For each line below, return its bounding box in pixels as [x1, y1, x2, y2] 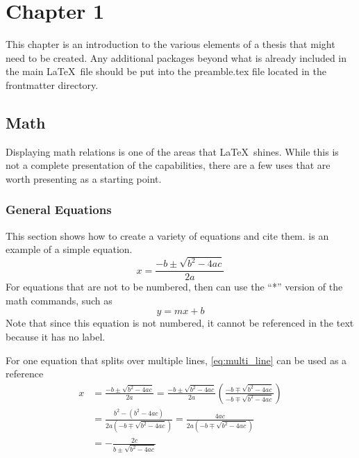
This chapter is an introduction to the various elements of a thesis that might [6, 37, 335, 51]
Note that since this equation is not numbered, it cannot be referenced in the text [6, 316, 354, 330]
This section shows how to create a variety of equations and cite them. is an [6, 228, 329, 243]
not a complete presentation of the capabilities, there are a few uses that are [6, 158, 331, 172]
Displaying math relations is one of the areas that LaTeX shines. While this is [6, 144, 339, 158]
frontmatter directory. [6, 77, 99, 92]
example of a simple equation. [6, 242, 133, 256]
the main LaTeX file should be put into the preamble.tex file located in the [6, 64, 326, 79]
